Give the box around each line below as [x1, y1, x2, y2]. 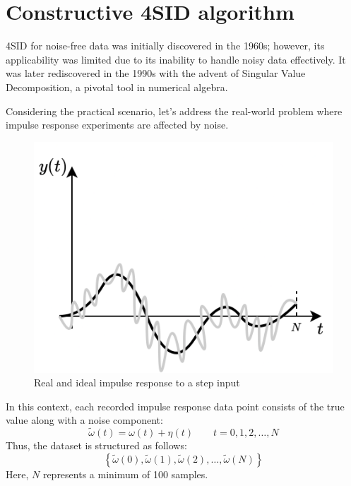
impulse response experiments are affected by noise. [6, 117, 229, 132]
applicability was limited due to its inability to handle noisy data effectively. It [6, 52, 346, 66]
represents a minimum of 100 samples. [42, 466, 208, 481]
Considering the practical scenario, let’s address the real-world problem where [6, 103, 343, 118]
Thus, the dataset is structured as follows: [6, 438, 187, 453]
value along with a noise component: [6, 413, 163, 427]
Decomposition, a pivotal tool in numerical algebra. [6, 79, 228, 94]
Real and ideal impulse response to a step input [34, 375, 240, 390]
